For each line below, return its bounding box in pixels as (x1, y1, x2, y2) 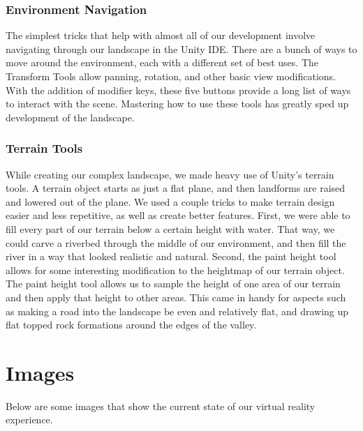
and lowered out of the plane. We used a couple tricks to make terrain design (6, 194, 335, 209)
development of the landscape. (6, 109, 135, 124)
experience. (6, 412, 53, 427)
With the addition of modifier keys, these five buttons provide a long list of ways (6, 82, 351, 97)
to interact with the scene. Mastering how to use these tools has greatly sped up (6, 96, 349, 111)
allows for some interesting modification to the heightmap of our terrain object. (6, 262, 345, 277)
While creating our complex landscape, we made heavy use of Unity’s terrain (6, 167, 334, 181)
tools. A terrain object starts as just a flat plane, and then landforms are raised (6, 181, 346, 195)
